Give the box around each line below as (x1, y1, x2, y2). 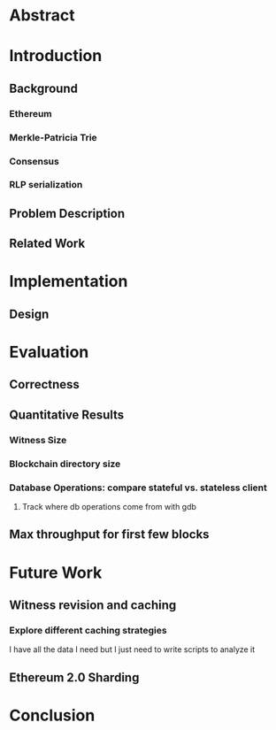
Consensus (9, 155, 59, 167)
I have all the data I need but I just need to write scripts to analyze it (9, 644, 256, 655)
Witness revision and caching (9, 597, 177, 612)
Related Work (9, 236, 86, 251)
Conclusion (9, 705, 96, 726)
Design (9, 306, 50, 321)
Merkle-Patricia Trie (9, 131, 97, 143)
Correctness (9, 377, 80, 392)
